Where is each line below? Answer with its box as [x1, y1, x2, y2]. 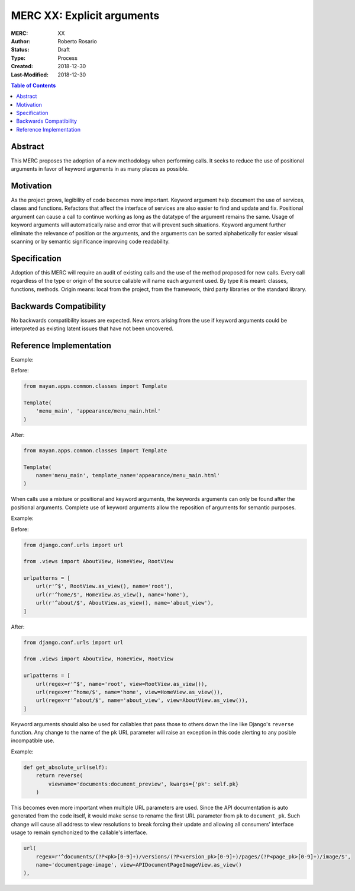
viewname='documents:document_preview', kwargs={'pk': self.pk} [48, 780, 239, 787]
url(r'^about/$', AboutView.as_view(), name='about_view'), [35, 599, 214, 606]
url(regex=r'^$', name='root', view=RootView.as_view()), [35, 681, 208, 687]
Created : [11, 63, 34, 70]
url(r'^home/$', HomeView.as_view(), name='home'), [35, 591, 189, 598]
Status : [11, 46, 30, 53]
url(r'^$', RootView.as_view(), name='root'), [35, 583, 174, 590]
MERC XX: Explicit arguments [11, 9, 160, 22]
